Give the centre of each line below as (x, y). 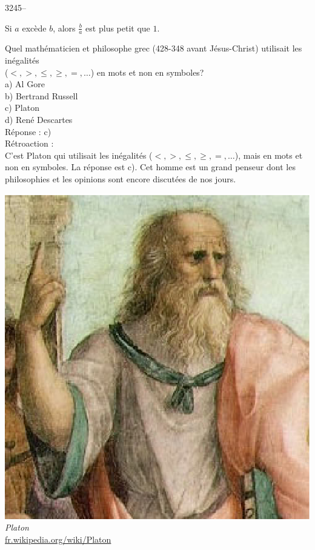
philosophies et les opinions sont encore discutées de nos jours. (121, 178)
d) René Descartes (39, 119)
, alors (64, 28)
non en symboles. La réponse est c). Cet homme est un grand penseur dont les (150, 167)
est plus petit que (118, 28)
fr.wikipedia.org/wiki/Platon (58, 539)
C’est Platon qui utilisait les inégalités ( (79, 155)
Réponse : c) (28, 131)
